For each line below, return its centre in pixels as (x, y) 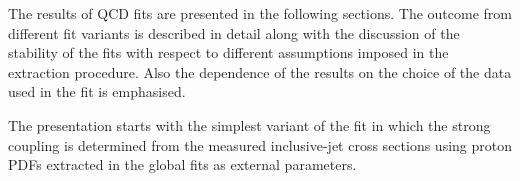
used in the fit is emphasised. (97, 91)
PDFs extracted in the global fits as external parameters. (182, 164)
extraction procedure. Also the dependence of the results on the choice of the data (260, 71)
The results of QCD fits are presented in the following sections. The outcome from (260, 13)
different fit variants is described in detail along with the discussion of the (234, 32)
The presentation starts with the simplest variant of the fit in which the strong (249, 124)
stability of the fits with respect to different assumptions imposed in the (228, 52)
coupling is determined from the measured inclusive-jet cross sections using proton (260, 144)
